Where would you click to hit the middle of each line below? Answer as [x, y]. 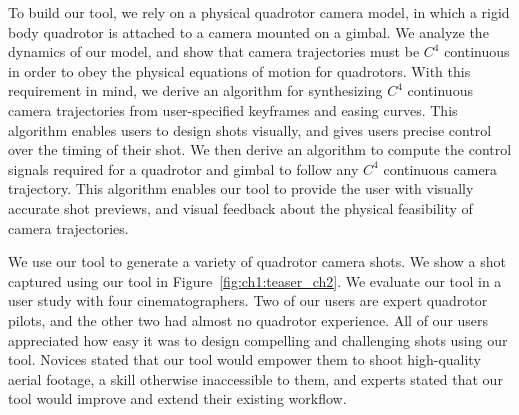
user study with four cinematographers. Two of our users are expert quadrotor [248, 300]
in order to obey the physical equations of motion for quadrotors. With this [239, 70]
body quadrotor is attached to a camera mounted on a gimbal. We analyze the [248, 31]
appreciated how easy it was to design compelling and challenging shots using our [258, 339]
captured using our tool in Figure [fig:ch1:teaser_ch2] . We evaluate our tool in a [255, 280]
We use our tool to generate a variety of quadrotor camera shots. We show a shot [257, 261]
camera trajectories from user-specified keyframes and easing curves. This [233, 109]
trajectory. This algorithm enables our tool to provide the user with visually [241, 188]
